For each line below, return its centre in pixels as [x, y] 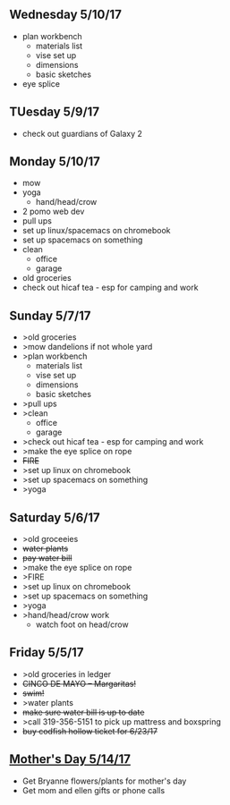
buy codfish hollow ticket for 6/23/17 [90, 731]
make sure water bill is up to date [83, 712]
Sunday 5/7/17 [50, 315]
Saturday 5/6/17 [55, 517]
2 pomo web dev [53, 212]
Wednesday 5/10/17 [66, 15]
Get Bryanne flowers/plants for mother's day [104, 781]
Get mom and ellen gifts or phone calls [94, 790]
